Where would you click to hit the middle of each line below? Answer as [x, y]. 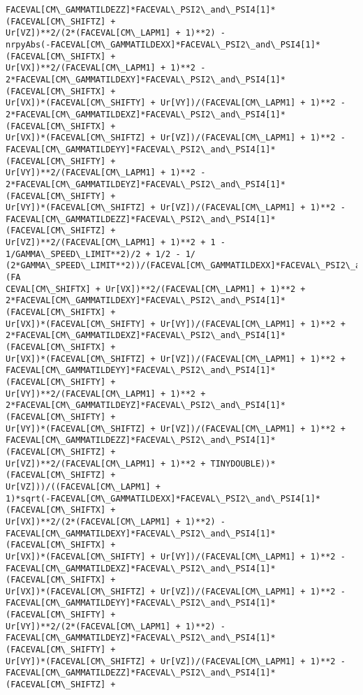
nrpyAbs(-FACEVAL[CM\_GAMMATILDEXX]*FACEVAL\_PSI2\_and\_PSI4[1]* [163, 44]
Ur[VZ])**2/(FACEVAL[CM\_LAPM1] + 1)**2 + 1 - [116, 243]
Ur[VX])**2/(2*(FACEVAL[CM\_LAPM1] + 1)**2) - [116, 521]
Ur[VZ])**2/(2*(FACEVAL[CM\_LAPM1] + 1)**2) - [116, 33]
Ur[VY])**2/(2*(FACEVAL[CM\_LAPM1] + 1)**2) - [116, 626]
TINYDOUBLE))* [243, 463]
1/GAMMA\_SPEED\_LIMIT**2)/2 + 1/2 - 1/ [101, 254]
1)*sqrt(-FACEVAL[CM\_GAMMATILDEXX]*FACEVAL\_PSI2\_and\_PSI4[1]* [163, 498]
